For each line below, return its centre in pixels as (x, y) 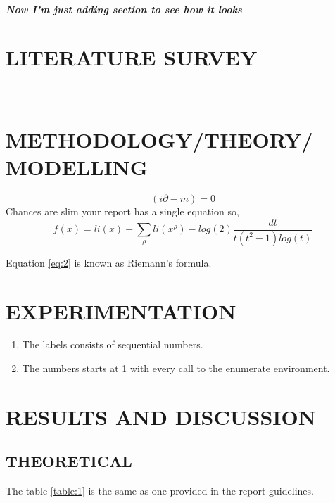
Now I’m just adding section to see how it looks (124, 9)
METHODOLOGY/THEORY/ (159, 140)
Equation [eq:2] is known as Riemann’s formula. (109, 262)
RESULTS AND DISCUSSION (161, 416)
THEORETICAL (69, 461)
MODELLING (77, 167)
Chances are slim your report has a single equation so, (122, 211)
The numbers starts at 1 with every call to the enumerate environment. (176, 368)
